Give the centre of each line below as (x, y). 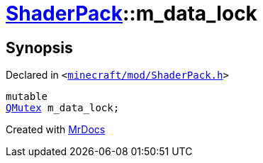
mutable (27, 97)
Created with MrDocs (56, 130)
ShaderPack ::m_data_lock (131, 13)
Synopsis (39, 47)
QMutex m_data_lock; (63, 108)
